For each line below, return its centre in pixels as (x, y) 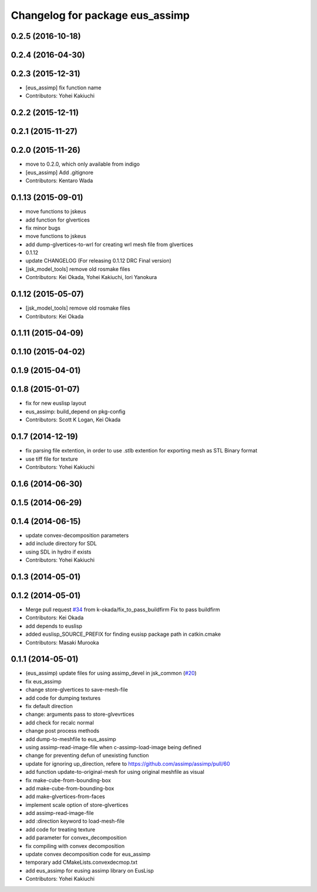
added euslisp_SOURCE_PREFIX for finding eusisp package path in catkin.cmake (123, 634)
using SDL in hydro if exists (58, 552)
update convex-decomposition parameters (77, 535)
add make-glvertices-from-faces (65, 797)
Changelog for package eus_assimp (100, 15)
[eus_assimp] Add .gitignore (60, 172)
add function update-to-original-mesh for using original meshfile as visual (115, 772)
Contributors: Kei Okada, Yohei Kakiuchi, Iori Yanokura (91, 277)
